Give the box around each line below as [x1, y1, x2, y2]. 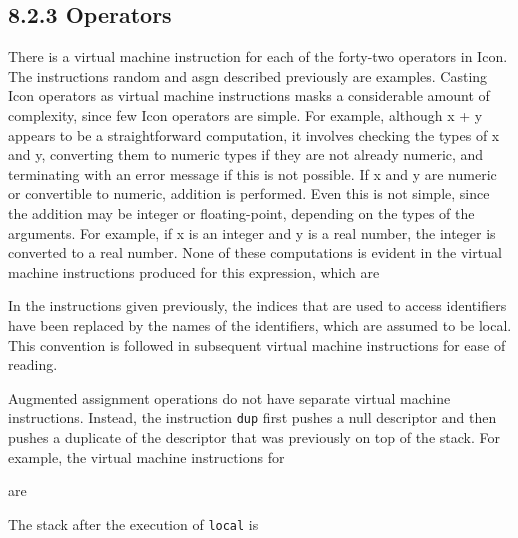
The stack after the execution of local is [8, 513, 259, 534]
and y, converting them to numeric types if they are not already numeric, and [8, 144, 484, 165]
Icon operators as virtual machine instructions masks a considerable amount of [8, 85, 490, 106]
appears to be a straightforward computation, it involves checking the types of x [8, 124, 500, 145]
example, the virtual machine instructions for [8, 446, 285, 467]
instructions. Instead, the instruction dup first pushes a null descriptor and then [8, 407, 497, 428]
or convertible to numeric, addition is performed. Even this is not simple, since [8, 183, 490, 204]
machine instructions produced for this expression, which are [8, 261, 380, 282]
